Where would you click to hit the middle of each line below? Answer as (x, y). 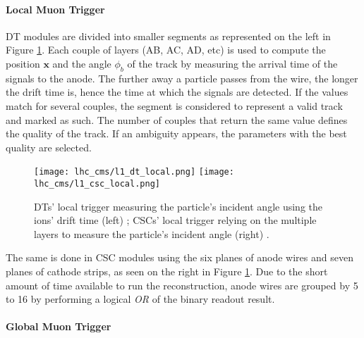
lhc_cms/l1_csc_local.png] (97, 184)
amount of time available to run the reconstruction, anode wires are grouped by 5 (182, 285)
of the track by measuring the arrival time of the (232, 63)
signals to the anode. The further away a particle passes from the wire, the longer (182, 78)
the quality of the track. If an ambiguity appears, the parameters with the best (176, 133)
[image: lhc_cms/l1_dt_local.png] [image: (134, 172)
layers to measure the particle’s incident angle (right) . (152, 233)
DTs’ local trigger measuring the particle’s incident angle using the (178, 206)
